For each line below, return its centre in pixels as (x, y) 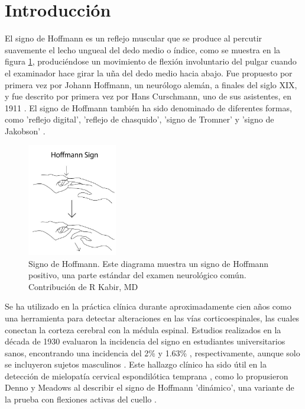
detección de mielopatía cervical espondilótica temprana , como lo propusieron (147, 376)
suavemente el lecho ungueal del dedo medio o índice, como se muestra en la (143, 49)
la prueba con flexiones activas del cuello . (81, 399)
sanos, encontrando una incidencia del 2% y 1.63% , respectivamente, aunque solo (152, 352)
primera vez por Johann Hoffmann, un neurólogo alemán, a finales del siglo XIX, (151, 84)
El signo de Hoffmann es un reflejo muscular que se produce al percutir (134, 38)
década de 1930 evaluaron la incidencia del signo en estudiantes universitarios (145, 341)
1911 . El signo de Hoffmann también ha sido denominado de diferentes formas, (148, 107)
